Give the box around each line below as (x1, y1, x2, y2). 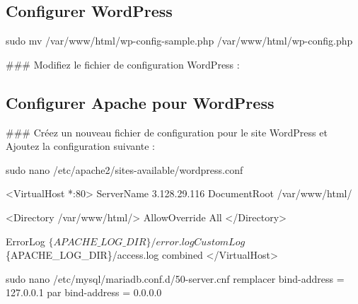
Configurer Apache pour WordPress (6, 91, 275, 113)
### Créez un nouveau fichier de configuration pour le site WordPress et (6, 124, 328, 139)
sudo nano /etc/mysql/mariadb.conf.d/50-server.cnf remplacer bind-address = (6, 271, 345, 286)
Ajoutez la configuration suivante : (6, 139, 155, 153)
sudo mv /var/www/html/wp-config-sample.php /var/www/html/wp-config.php (6, 33, 353, 48)
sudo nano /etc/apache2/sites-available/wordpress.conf (6, 162, 243, 177)
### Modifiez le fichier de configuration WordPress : (6, 57, 240, 71)
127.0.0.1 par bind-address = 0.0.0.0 (6, 285, 162, 300)
